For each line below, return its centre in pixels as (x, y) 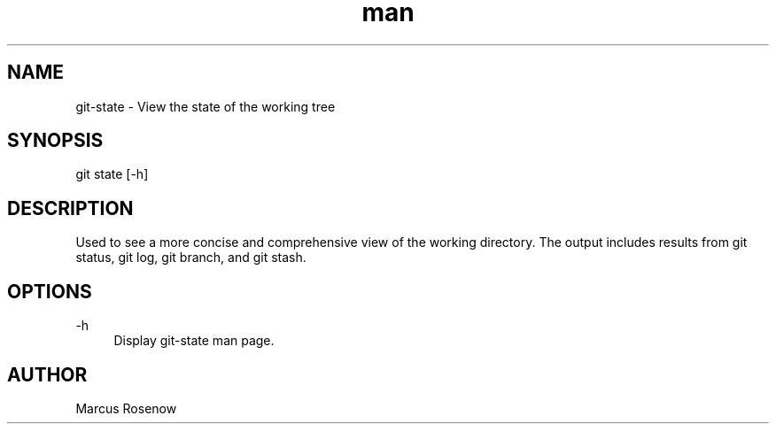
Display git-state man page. (194, 341)
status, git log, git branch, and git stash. (191, 258)
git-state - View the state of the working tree (206, 106)
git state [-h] (112, 174)
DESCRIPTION (70, 208)
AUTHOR (47, 374)
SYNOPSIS (55, 141)
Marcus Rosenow (126, 408)
